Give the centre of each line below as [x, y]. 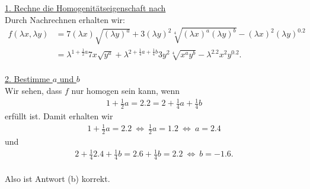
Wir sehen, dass [33, 91]
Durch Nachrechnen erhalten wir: [65, 19]
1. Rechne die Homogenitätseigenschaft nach [85, 8]
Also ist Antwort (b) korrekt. [57, 178]
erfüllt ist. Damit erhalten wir [59, 116]
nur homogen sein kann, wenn [126, 91]
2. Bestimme [28, 79]
